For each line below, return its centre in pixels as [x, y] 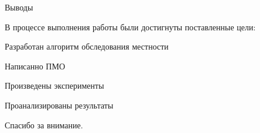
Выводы [19, 7]
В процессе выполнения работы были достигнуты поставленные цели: [130, 27]
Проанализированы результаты [59, 105]
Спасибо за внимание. [44, 125]
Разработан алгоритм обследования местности [87, 46]
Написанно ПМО [35, 66]
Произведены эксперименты [54, 85]
